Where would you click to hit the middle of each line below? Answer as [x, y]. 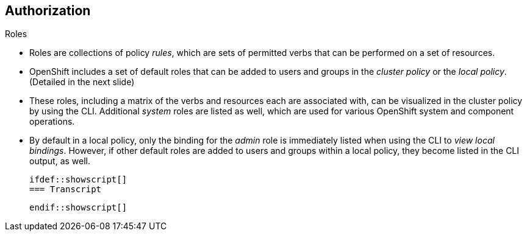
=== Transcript [66, 189]
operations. [52, 122]
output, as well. [60, 161]
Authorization [48, 11]
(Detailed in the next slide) [82, 82]
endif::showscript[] [78, 208]
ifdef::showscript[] [78, 180]
